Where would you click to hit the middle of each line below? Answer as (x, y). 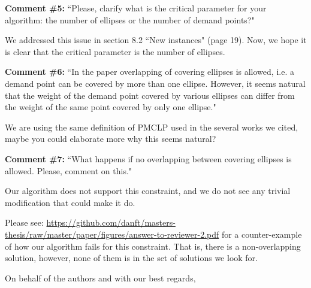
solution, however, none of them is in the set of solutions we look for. (132, 258)
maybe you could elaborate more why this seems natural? (111, 139)
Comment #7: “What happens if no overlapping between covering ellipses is (148, 158)
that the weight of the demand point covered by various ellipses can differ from (150, 95)
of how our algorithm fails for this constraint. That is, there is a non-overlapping (153, 246)
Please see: (24, 222)
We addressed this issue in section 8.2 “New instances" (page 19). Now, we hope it (156, 40)
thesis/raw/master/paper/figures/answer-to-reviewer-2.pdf (112, 234)
